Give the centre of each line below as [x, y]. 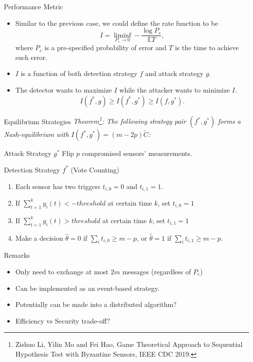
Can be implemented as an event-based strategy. [87, 288]
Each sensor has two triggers [58, 186]
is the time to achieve [207, 48]
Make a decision [39, 238]
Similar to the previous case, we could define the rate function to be [117, 23]
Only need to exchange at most [62, 271]
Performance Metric [34, 6]
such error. [31, 57]
